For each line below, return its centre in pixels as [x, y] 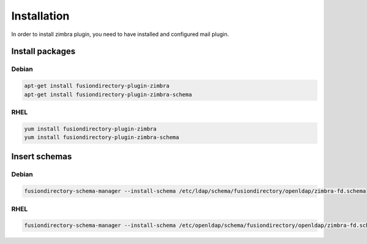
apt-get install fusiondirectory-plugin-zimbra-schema [108, 94]
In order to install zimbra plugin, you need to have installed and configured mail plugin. [120, 34]
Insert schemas [42, 156]
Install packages [43, 52]
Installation [40, 16]
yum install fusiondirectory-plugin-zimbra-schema [102, 138]
